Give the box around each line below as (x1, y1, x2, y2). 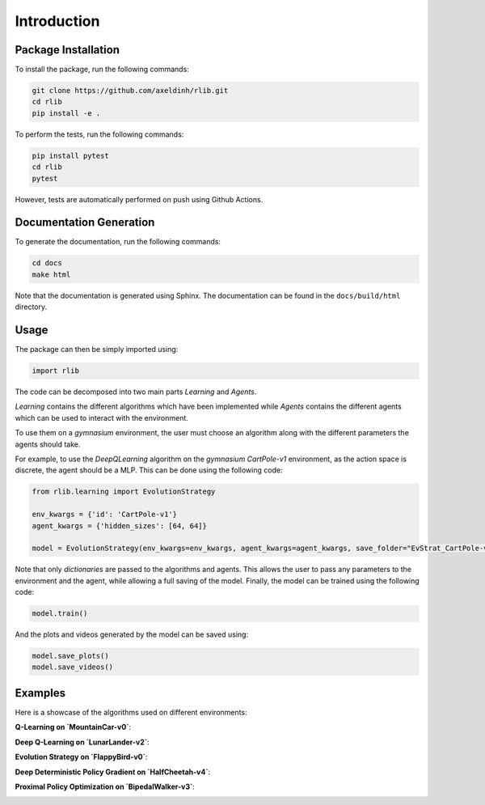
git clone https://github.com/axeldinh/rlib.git (32, 86, 229, 95)
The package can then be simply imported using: (15, 345, 179, 354)
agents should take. (15, 439, 81, 449)
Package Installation (15, 43, 120, 57)
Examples (15, 686, 66, 700)
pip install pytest (32, 150, 109, 160)
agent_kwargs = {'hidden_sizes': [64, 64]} (32, 521, 208, 530)
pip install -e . (32, 108, 101, 117)
